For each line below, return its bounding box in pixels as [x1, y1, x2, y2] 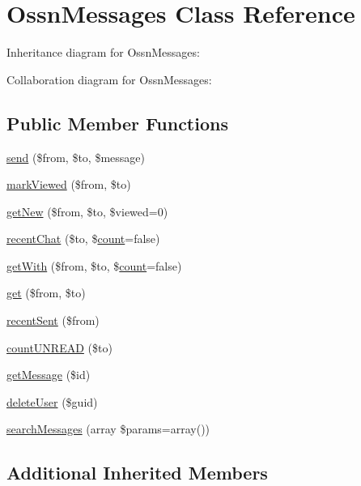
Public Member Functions [6, 110, 228, 135]
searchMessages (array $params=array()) [6, 420, 210, 437]
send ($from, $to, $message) [6, 148, 145, 165]
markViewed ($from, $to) [6, 176, 131, 193]
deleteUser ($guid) [6, 393, 98, 410]
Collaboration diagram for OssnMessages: [6, 70, 212, 87]
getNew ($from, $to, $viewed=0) [6, 202, 168, 220]
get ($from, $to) [6, 284, 86, 301]
